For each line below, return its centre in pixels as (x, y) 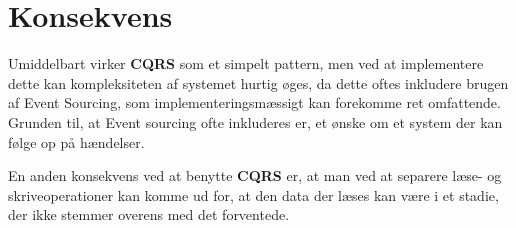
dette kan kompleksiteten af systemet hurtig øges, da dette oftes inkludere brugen (258, 82)
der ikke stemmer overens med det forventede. (149, 214)
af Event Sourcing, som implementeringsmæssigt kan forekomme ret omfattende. (254, 102)
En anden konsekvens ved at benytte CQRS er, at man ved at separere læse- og (255, 175)
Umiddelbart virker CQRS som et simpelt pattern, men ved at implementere (246, 63)
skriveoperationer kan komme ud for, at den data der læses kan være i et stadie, (253, 194)
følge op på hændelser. (76, 141)
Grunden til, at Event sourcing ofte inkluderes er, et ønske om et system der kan (255, 121)
